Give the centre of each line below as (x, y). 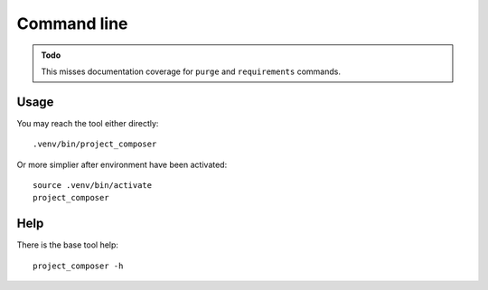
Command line (72, 23)
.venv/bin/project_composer (95, 144)
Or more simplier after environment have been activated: (122, 164)
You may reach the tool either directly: (88, 123)
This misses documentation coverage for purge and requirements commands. (191, 71)
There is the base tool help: (68, 245)
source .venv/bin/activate (93, 186)
